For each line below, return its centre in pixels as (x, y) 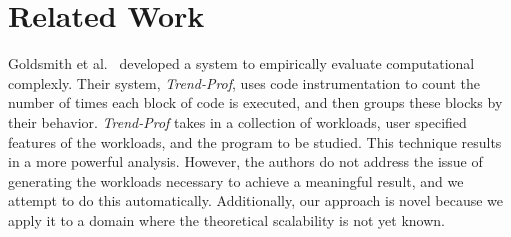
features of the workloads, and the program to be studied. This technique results (255, 141)
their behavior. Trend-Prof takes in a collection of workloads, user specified (237, 121)
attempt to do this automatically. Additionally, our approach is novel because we (255, 200)
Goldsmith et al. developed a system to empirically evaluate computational (241, 63)
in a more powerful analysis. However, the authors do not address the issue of (245, 161)
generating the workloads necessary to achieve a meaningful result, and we (236, 180)
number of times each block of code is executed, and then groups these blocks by (255, 102)
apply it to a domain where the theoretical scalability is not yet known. (226, 219)
